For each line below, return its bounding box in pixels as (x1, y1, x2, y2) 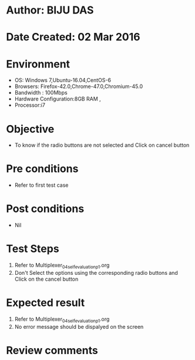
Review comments (6, 344, 98, 357)
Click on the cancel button (14, 275, 79, 282)
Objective (6, 122, 55, 136)
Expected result (6, 296, 85, 309)
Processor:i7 (14, 102, 46, 109)
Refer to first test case (14, 181, 69, 189)
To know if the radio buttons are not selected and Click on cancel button (14, 142, 190, 149)
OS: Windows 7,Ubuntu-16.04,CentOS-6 (14, 77, 112, 84)
